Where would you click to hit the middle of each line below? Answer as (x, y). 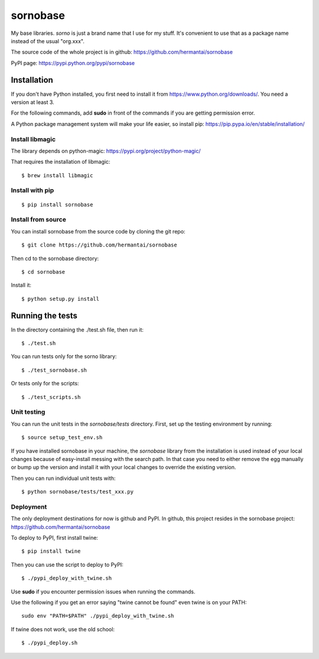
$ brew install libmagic (57, 175)
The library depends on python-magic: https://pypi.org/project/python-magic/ (106, 151)
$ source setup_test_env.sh (62, 438)
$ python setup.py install (61, 299)
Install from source (38, 220)
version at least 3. (32, 102)
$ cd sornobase (43, 272)
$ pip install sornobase (57, 204)
